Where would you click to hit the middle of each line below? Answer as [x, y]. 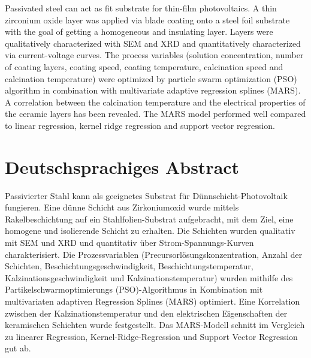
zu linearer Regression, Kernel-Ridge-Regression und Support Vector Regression [151, 336]
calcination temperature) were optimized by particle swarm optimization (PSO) [151, 78]
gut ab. [18, 348]
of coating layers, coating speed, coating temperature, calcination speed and [144, 66]
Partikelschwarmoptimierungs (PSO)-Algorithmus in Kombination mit [134, 289]
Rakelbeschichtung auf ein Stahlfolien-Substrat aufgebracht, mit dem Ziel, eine [149, 219]
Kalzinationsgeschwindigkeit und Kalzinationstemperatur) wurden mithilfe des [149, 277]
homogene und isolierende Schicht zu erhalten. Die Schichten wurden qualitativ [150, 231]
